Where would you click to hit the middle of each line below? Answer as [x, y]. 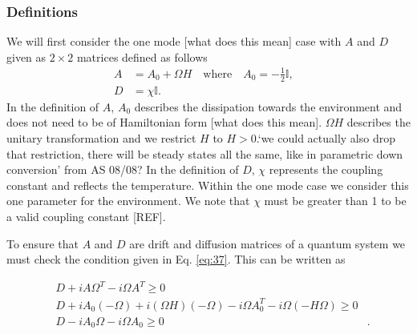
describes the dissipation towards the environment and [268, 106]
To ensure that [43, 243]
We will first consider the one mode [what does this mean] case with [174, 41]
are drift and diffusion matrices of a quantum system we [267, 243]
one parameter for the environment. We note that [128, 201]
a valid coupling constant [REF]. [86, 216]
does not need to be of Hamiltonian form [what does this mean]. [164, 122]
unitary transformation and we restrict [101, 138]
